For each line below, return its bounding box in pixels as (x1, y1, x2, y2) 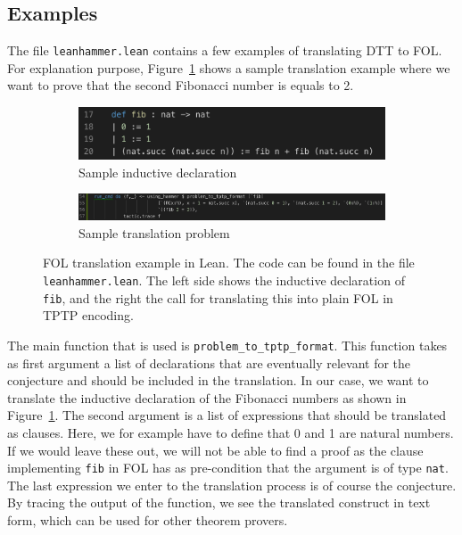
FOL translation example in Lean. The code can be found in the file (43, 253, 415, 272)
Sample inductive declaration (78, 162, 237, 181)
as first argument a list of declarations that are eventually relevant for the (7, 353, 411, 372)
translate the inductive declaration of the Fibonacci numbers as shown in (7, 388, 407, 407)
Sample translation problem (78, 223, 230, 242)
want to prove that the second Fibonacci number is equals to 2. (7, 76, 354, 95)
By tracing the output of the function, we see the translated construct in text (7, 493, 431, 512)
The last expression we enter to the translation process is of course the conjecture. (7, 475, 457, 494)
